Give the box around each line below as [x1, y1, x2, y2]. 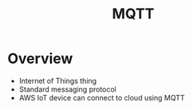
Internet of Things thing [18, 76, 97, 85]
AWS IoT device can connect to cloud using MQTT [18, 92, 185, 102]
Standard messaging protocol [18, 84, 117, 94]
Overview [7, 49, 73, 68]
